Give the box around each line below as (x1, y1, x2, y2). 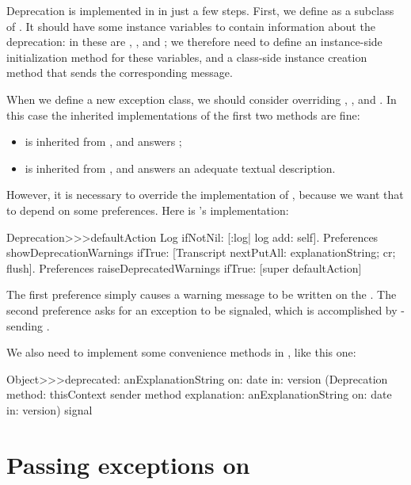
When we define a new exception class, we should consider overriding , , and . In (6, 90, 397, 107)
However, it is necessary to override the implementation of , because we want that (6, 186, 404, 203)
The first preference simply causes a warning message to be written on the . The (6, 286, 397, 303)
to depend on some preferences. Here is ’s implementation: (6, 201, 289, 218)
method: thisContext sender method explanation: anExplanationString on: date (6, 386, 392, 403)
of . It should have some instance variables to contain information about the (6, 17, 375, 34)
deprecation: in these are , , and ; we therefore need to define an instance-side (6, 33, 382, 50)
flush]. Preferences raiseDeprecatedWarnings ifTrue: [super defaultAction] (6, 259, 362, 276)
